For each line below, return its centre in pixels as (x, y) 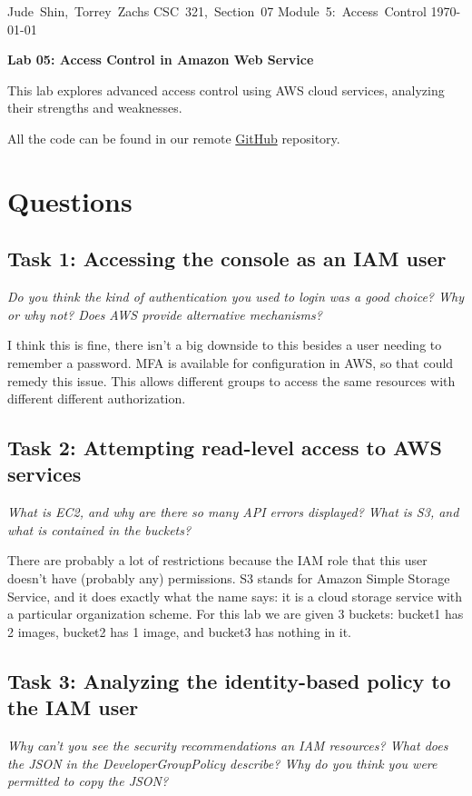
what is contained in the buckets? (99, 529)
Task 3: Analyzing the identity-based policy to (229, 680)
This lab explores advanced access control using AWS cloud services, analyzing (226, 90)
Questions (70, 200)
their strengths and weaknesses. (95, 108)
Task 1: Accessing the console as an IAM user (227, 259)
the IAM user (73, 707)
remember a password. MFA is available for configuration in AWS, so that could (231, 362)
